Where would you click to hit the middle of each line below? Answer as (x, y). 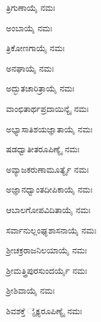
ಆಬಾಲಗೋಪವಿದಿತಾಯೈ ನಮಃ (48, 209)
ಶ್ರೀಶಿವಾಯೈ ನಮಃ (31, 290)
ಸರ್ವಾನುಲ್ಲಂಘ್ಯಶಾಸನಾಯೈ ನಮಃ (51, 230)
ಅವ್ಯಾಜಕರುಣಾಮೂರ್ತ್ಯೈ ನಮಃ (47, 169)
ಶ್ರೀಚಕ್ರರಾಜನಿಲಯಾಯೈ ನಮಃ (47, 250)
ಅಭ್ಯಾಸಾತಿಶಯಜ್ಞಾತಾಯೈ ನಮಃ (49, 128)
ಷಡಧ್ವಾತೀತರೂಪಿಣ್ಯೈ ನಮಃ (43, 149)
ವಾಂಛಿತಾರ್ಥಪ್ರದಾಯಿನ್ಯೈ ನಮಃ (47, 108)
